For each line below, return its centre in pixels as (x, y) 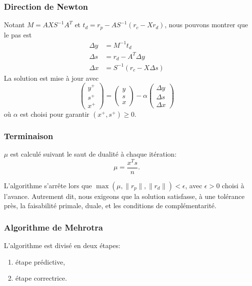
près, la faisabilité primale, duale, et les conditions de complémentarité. (110, 206)
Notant (14, 25)
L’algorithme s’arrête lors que (48, 185)
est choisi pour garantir (55, 114)
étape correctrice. (41, 278)
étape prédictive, (40, 261)
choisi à (233, 185)
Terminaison (29, 135)
